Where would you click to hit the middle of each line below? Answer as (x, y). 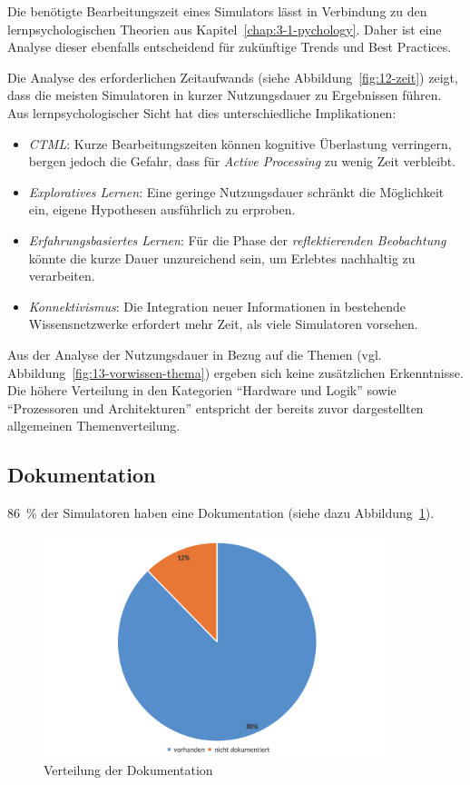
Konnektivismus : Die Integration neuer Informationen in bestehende (217, 306)
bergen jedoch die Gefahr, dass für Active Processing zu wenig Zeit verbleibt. (242, 161)
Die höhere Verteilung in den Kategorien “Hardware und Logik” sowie (202, 390)
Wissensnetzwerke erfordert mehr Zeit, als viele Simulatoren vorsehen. (223, 324)
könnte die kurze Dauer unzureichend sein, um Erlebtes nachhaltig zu (222, 258)
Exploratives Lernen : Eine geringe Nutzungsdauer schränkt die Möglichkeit (236, 191)
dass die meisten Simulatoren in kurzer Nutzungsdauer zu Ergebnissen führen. (225, 95)
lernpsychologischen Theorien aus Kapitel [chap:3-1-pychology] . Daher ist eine (225, 29)
